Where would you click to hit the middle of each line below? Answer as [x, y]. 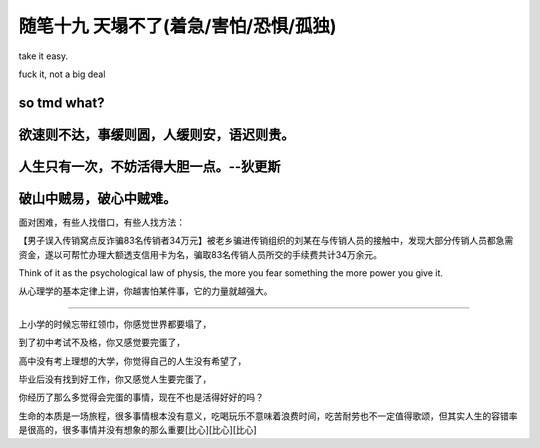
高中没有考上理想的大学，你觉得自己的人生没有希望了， [132, 361]
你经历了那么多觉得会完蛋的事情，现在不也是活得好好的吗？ [141, 397]
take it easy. [43, 56]
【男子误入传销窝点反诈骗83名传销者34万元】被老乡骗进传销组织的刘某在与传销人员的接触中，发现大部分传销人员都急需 [266, 241]
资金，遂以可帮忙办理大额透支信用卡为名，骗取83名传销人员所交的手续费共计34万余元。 [200, 254]
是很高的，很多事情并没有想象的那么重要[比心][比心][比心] [137, 430]
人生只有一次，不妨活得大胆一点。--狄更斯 [149, 166]
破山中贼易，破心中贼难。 [97, 198]
